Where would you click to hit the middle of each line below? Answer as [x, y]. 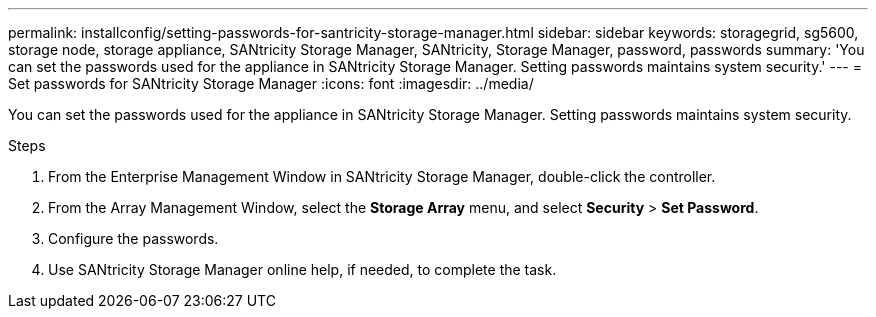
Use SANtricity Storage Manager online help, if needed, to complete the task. [302, 269]
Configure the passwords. [133, 238]
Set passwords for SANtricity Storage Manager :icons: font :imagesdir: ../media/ [271, 83]
